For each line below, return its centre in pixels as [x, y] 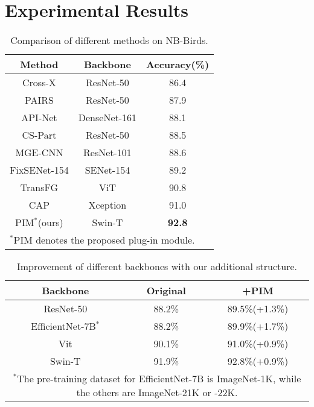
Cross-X [39, 83]
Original [166, 291]
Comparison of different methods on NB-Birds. [109, 40]
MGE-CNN [39, 153]
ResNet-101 [107, 153]
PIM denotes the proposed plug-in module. [104, 240]
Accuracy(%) [178, 65]
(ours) [50, 222]
